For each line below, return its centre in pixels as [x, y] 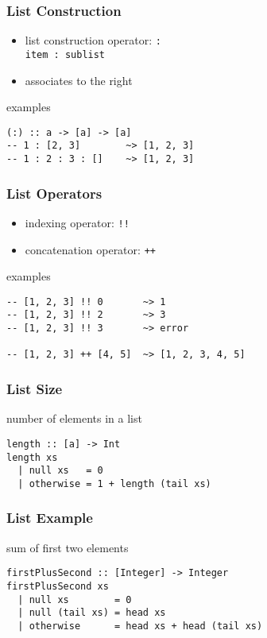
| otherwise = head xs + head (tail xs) [140, 626]
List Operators [54, 193]
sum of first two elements [68, 547]
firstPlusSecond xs [58, 586]
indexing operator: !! [77, 222]
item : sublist [65, 54]
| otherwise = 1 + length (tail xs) [114, 483]
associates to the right [79, 80]
